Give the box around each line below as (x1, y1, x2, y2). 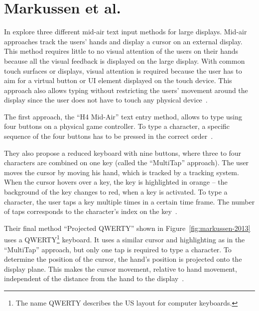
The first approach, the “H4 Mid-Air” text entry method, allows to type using (4, 111, 242, 121)
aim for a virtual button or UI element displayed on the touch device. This (4, 75, 232, 86)
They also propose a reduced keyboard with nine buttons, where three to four (4, 147, 242, 158)
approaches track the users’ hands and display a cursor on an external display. (4, 36, 243, 46)
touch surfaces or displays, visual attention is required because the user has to (4, 65, 242, 76)
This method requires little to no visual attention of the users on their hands (4, 46, 239, 56)
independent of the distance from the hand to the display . (4, 273, 184, 284)
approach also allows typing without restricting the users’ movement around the (4, 85, 248, 95)
